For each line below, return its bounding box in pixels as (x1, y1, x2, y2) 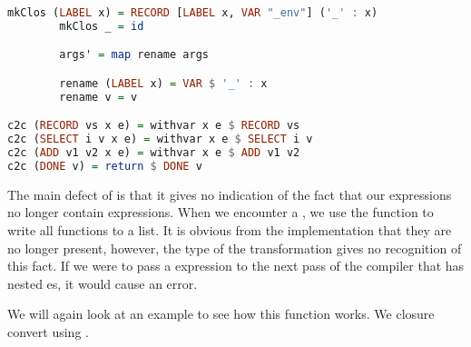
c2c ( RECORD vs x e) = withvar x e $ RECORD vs (7, 119, 300, 133)
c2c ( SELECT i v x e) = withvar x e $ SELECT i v (7, 133, 313, 146)
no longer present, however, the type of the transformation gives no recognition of (7, 238, 462, 257)
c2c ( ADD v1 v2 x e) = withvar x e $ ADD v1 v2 (7, 146, 300, 160)
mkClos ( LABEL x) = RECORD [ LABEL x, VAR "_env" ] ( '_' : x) (7, 6, 378, 19)
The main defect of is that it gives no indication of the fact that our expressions (7, 184, 452, 203)
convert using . (7, 322, 89, 341)
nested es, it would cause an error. (7, 273, 198, 292)
